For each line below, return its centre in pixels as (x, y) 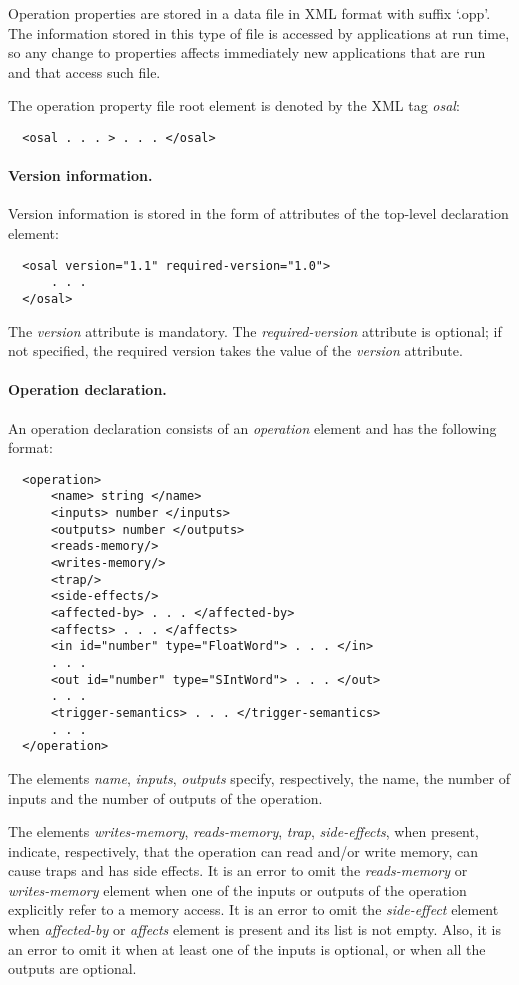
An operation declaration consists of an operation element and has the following (252, 427)
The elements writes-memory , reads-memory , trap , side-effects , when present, (243, 831)
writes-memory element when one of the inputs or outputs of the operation (237, 889)
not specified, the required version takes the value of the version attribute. (235, 350)
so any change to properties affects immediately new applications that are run (247, 52)
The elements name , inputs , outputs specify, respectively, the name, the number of (259, 777)
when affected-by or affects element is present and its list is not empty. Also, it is (254, 929)
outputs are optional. (72, 968)
